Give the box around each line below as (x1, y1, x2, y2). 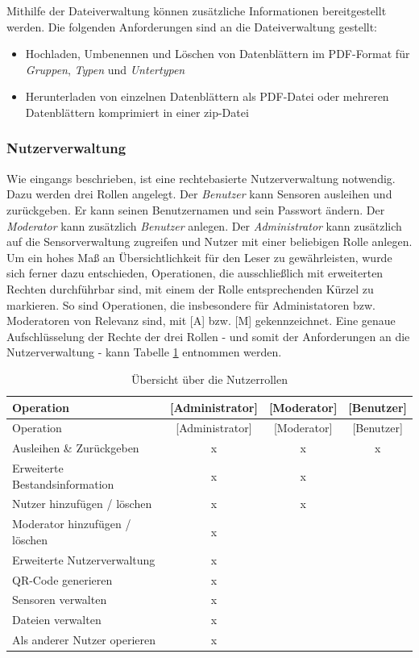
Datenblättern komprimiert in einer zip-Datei (25, 103, 249, 120)
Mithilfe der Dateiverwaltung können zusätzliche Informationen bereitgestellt (6, 2, 387, 19)
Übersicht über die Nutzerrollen (131, 370, 288, 387)
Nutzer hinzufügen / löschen (12, 495, 152, 512)
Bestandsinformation (12, 475, 114, 492)
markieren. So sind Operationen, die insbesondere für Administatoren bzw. (6, 296, 375, 313)
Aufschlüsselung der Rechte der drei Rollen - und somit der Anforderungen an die (6, 327, 410, 344)
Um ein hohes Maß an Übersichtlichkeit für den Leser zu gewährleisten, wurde (6, 248, 392, 265)
